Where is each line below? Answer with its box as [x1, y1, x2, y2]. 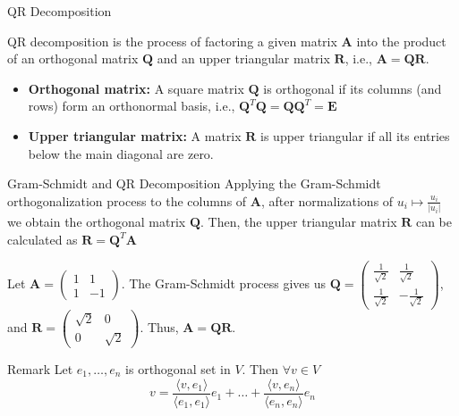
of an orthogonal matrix [7, 49, 139, 68]
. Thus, [140, 317, 179, 336]
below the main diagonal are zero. [28, 144, 214, 162]
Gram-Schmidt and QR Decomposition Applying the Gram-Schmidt [7, 174, 381, 193]
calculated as [7, 229, 78, 248]
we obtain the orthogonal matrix [7, 212, 186, 231]
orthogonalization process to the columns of [7, 191, 247, 210]
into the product [356, 31, 446, 50]
